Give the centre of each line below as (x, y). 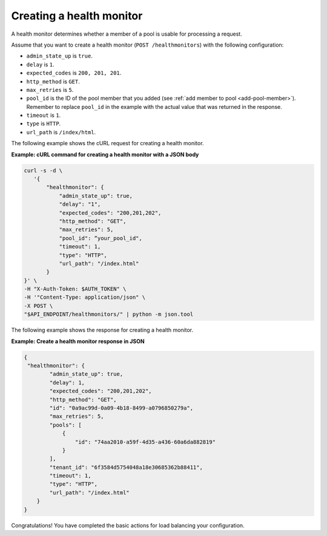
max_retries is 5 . (50, 90)
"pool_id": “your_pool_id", (101, 238)
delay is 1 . (40, 64)
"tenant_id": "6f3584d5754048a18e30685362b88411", (126, 467)
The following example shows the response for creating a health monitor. (102, 330)
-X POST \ (38, 306)
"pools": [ (65, 425)
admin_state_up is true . (60, 56)
